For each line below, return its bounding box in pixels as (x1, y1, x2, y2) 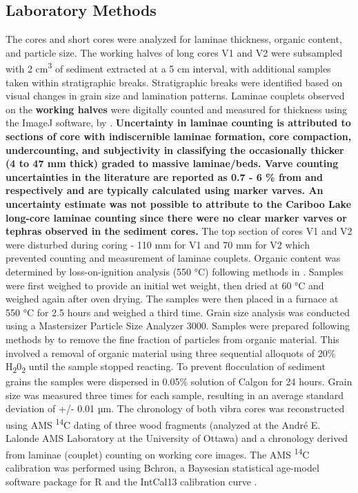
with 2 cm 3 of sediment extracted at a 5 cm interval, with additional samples (6, 59, 331, 76)
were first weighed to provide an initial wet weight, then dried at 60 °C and (6, 278, 324, 292)
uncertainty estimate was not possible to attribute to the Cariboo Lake (6, 196, 352, 211)
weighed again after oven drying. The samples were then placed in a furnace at (6, 291, 339, 306)
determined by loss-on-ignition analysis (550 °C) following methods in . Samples (6, 264, 344, 278)
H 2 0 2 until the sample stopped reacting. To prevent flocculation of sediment (6, 359, 326, 375)
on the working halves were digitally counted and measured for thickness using (6, 101, 348, 116)
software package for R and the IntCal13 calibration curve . (6, 474, 257, 488)
